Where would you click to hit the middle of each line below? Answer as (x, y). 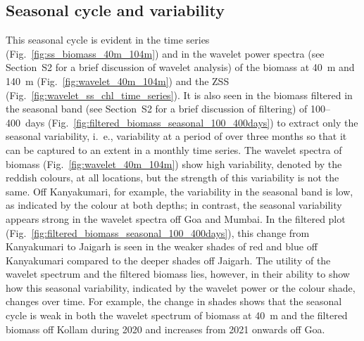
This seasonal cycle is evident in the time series (108, 40)
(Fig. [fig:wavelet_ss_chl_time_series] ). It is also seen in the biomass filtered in (179, 95)
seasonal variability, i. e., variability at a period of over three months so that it (176, 136)
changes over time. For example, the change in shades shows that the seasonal (174, 301)
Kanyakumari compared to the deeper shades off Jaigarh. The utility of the (168, 260)
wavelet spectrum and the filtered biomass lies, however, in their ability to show (178, 274)
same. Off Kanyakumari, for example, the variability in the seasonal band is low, (180, 191)
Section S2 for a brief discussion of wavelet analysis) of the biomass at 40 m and (180, 67)
